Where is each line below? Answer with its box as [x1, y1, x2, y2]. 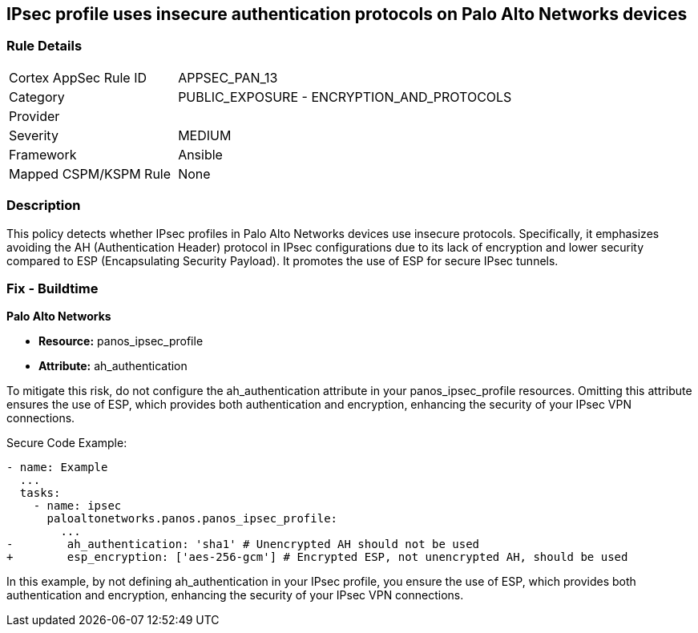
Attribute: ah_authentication [38, 359, 188, 373]
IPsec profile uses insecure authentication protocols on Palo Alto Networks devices [6, 4, 688, 24]
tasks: [19, 486, 61, 500]
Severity [9, 127, 59, 143]
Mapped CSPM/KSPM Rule [9, 165, 171, 182]
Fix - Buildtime [6, 280, 99, 296]
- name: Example [6, 461, 108, 474]
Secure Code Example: [6, 436, 127, 450]
